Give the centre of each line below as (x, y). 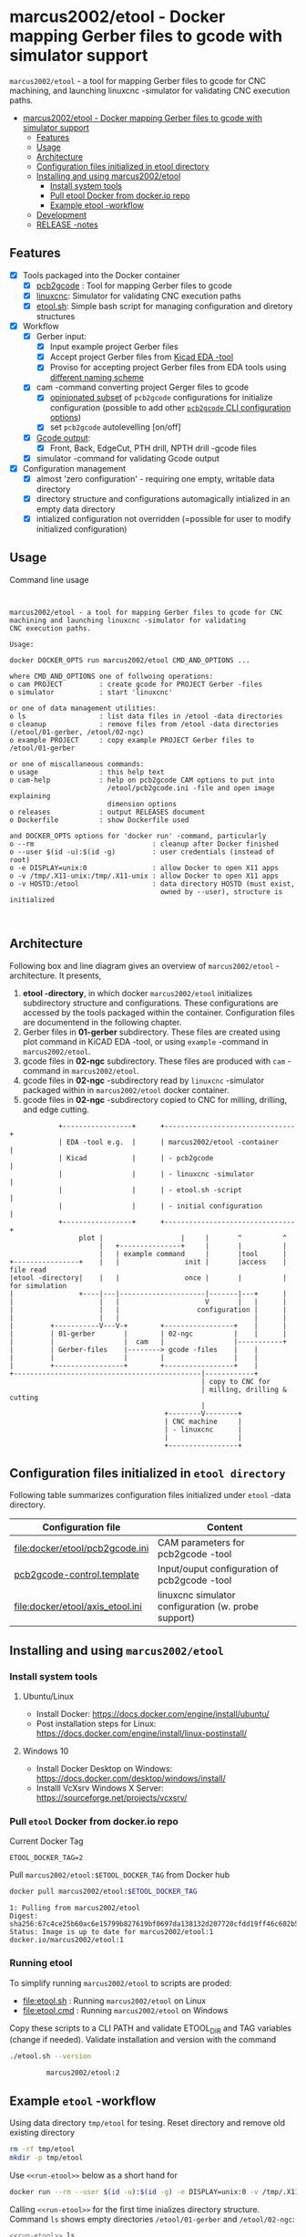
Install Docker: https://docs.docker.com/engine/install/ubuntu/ (153, 1714)
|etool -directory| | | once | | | (148, 1278)
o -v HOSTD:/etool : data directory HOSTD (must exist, (153, 884)
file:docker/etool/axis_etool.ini (78, 1607)
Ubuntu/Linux (48, 1696)
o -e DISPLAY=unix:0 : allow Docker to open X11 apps (144, 868)
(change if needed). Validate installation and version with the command (143, 2040)
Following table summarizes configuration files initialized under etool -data (150, 1495)
